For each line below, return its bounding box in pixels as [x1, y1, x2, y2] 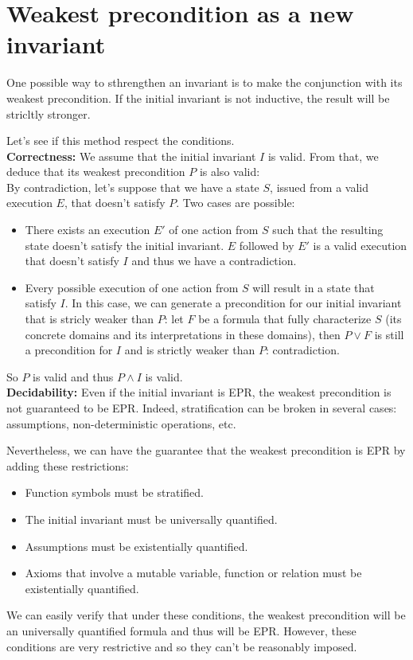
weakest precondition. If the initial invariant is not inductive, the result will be [6, 89, 390, 106]
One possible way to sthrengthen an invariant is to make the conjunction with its [6, 74, 403, 91]
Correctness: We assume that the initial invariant [6, 147, 256, 164]
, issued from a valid [270, 178, 368, 195]
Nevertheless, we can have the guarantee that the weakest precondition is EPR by [6, 442, 406, 459]
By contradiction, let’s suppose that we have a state [6, 178, 259, 195]
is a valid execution [313, 236, 407, 253]
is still [374, 326, 404, 342]
